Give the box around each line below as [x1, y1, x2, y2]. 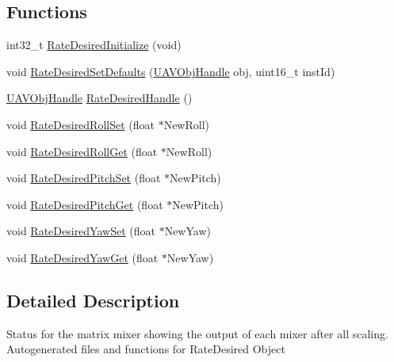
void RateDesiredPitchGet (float [6, 196, 163, 212]
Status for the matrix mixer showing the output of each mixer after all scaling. [6, 325, 388, 341]
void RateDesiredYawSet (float [6, 223, 155, 239]
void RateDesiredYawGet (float [6, 249, 159, 265]
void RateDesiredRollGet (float [6, 143, 158, 159]
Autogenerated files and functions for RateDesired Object [6, 341, 285, 357]
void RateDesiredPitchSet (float [6, 170, 161, 186]
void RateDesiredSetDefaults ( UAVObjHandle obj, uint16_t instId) [6, 63, 335, 79]
